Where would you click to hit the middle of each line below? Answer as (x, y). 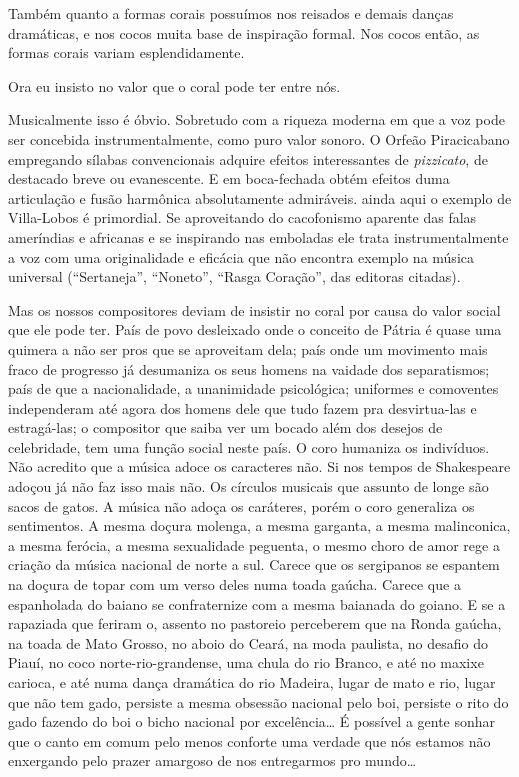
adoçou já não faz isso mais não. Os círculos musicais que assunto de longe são (248, 486)
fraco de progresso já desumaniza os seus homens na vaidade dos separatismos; (249, 368)
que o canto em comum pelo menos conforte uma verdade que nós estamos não (249, 740)
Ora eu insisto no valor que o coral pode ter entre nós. (174, 85)
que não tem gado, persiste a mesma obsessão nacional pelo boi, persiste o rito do (258, 701)
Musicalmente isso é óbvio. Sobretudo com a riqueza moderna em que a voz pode (256, 119)
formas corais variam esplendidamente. (126, 52)
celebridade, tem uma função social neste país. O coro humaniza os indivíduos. (249, 446)
